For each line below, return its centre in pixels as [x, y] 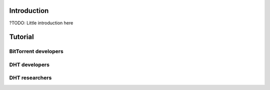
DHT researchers [30, 78]
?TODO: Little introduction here [41, 23]
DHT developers [29, 65]
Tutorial [22, 37]
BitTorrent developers [36, 51]
